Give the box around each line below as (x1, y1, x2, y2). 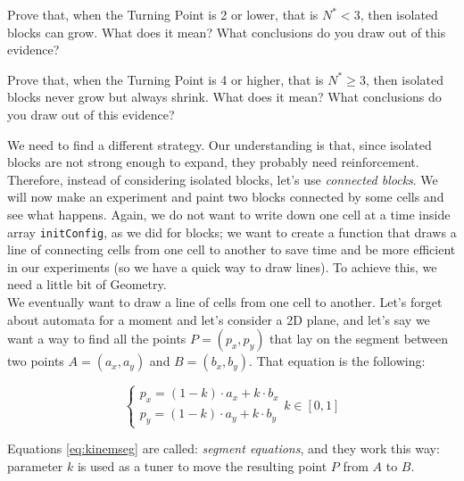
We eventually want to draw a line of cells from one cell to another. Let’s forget (7, 292, 443, 311)
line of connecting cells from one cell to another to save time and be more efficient (7, 240, 456, 259)
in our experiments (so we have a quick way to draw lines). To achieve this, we (7, 257, 437, 276)
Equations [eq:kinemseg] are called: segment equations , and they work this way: (7, 439, 440, 458)
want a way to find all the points (7, 329, 186, 348)
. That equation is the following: (249, 352, 426, 370)
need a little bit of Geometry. (7, 275, 167, 294)
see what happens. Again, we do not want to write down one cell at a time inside (7, 204, 451, 223)
